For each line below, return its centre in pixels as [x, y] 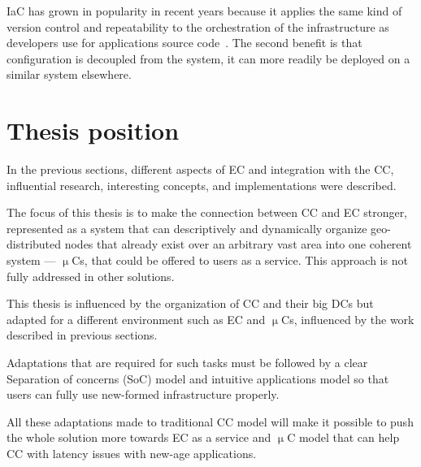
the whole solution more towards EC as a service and [139, 437]
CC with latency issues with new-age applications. [132, 453]
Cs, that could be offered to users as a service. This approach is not [240, 260]
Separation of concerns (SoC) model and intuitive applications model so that [198, 378]
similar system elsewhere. [69, 74]
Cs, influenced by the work [348, 319]
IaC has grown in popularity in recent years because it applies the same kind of [204, 11]
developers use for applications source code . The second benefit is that [184, 43]
